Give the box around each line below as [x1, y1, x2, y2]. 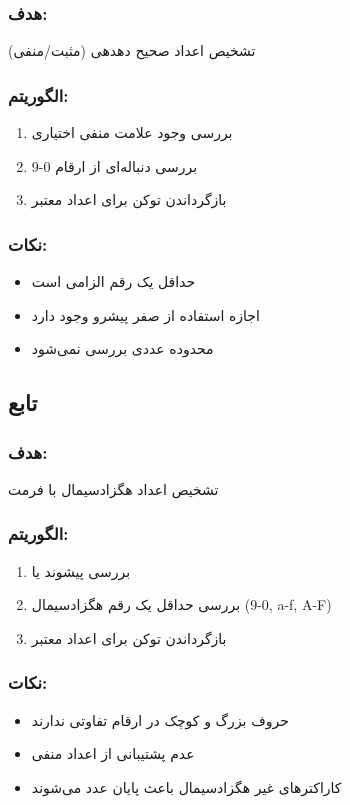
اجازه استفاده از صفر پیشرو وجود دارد [31, 304, 260, 325]
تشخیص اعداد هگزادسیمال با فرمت [8, 478, 219, 499]
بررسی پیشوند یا [31, 560, 131, 581]
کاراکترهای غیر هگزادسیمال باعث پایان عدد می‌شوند [31, 776, 342, 797]
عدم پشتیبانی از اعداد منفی [31, 743, 195, 764]
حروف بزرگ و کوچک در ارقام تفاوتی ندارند [31, 709, 289, 730]
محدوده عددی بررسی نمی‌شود [31, 338, 214, 359]
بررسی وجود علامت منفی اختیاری [31, 122, 233, 143]
